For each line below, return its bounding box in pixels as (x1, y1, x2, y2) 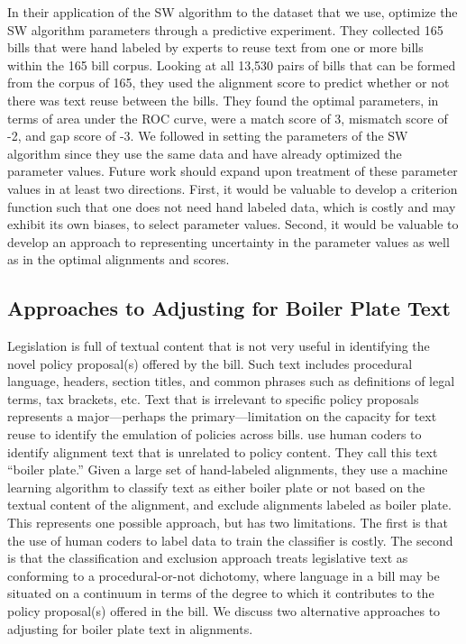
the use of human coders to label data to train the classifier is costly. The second (7, 530, 453, 549)
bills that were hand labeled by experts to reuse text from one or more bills (7, 38, 424, 57)
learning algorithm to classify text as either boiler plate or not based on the (7, 477, 425, 496)
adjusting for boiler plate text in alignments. (7, 619, 253, 638)
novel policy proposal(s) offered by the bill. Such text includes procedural (7, 354, 413, 373)
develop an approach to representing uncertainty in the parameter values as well (7, 232, 450, 251)
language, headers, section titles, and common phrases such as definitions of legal (7, 372, 455, 391)
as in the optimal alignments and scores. (7, 250, 230, 269)
